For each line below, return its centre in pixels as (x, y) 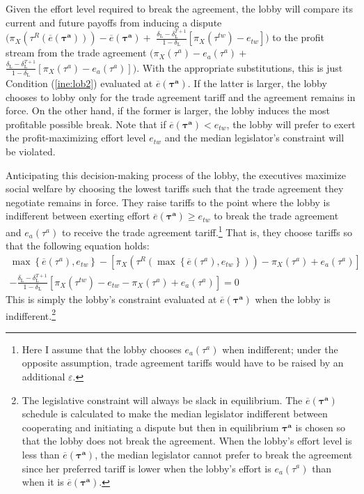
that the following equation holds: (78, 246)
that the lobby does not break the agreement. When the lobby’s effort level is (187, 441)
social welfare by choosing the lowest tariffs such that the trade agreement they (175, 188)
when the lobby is (293, 299)
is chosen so (320, 427)
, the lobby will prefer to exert (291, 124)
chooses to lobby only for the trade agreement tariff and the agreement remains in (181, 97)
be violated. (31, 151)
